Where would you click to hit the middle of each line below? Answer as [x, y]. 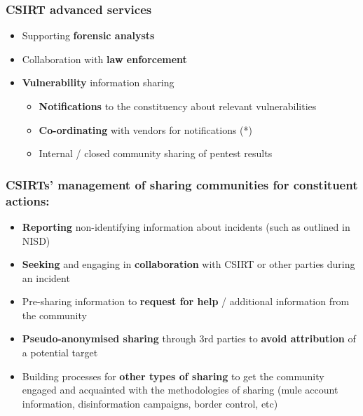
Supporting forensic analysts [88, 35]
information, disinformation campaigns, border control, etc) [150, 403]
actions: [28, 200]
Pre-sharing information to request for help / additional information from [186, 301]
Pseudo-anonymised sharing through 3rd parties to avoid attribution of [189, 338]
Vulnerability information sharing [98, 82]
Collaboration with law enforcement [104, 59]
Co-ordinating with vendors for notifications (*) [145, 129]
